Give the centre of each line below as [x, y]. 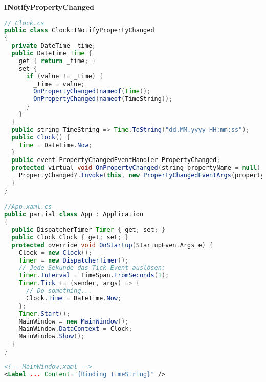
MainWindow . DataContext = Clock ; [75, 329]
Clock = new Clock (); [55, 253]
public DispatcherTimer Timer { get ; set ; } [88, 230]
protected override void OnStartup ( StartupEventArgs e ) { [112, 245]
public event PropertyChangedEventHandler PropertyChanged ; [116, 160]
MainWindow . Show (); [52, 337]
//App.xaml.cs [28, 207]
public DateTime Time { [52, 54]
